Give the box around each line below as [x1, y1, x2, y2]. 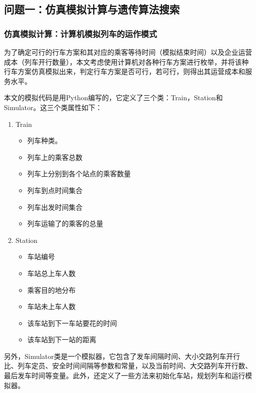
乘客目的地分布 [27, 284, 76, 295]
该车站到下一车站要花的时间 [27, 317, 117, 328]
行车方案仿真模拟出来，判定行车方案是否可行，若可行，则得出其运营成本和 [4, 66, 245, 77]
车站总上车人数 [27, 268, 76, 278]
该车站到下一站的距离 [27, 334, 96, 345]
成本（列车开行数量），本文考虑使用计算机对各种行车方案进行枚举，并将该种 [4, 56, 249, 67]
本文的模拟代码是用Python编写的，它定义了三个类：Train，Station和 [4, 92, 223, 103]
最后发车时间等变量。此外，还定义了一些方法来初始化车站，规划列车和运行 [4, 370, 245, 381]
